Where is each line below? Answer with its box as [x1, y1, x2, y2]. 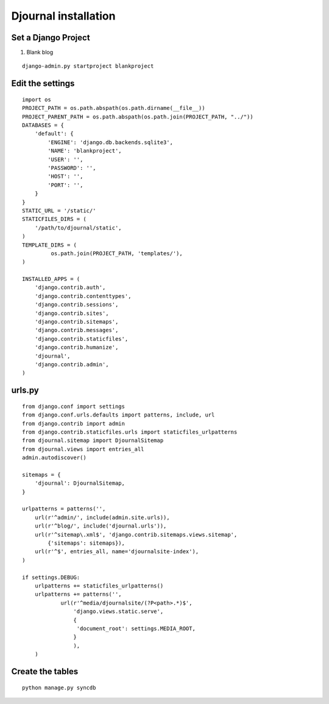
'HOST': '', [48, 173, 83, 180]
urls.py [11, 385, 39, 396]
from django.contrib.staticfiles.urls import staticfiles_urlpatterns [22, 428, 238, 435]
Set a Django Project [11, 32, 91, 43]
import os [22, 96, 51, 103]
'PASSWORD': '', [48, 164, 96, 171]
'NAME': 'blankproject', [48, 147, 122, 154]
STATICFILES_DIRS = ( [22, 216, 87, 223]
